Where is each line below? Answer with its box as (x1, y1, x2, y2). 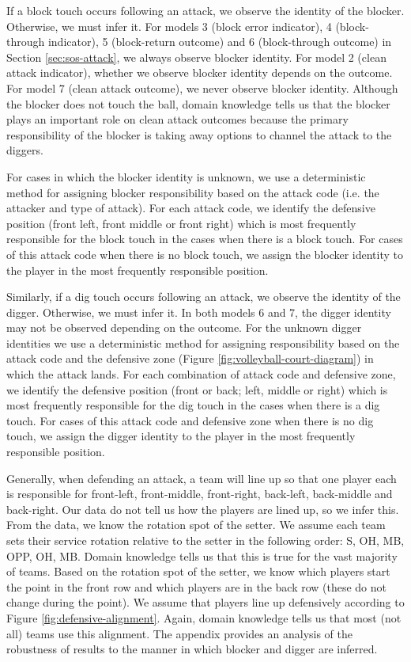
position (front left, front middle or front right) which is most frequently (6, 215, 356, 231)
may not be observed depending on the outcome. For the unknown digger (6, 319, 362, 336)
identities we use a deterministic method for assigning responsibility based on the (6, 334, 400, 351)
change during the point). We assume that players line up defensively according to (6, 594, 405, 611)
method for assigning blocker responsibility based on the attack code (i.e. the (6, 184, 379, 200)
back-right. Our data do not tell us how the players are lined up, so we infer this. (6, 500, 399, 517)
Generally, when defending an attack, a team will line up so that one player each (6, 470, 397, 486)
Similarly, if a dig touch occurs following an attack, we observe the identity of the (6, 288, 401, 305)
